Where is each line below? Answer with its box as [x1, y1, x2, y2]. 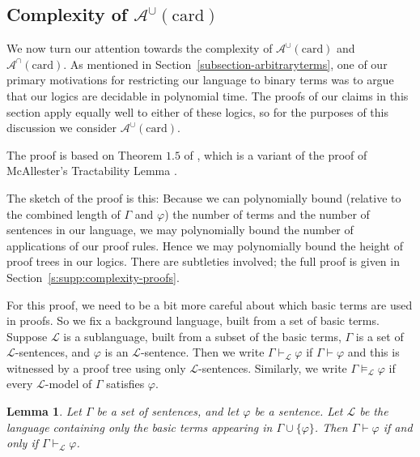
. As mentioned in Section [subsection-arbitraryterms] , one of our [63, 55, 388, 72]
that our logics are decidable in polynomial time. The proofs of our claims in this [6, 87, 409, 104]
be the [359, 403, 388, 420]
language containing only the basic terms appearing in [6, 418, 273, 435]
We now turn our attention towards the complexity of [6, 40, 273, 57]
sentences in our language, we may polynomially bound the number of [6, 221, 354, 238]
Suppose [6, 327, 48, 344]
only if [6, 434, 39, 451]
